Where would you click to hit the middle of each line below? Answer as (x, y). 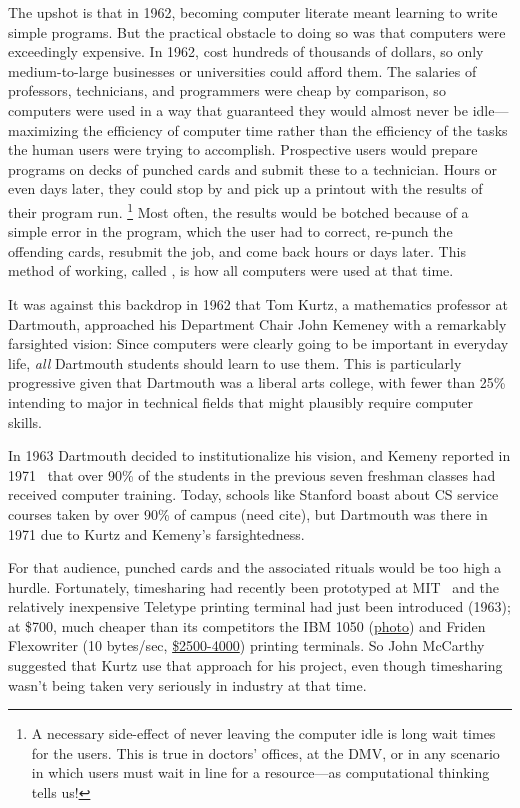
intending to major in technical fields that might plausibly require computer (241, 401)
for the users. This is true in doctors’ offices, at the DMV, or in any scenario (265, 752)
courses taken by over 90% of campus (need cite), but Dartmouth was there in (248, 513)
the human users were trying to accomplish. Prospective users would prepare (243, 149)
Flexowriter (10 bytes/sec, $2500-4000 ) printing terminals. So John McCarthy (246, 645)
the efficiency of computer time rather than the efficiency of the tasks (295, 129)
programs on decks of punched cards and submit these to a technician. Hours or (253, 168)
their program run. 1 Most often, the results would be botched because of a (238, 210)
